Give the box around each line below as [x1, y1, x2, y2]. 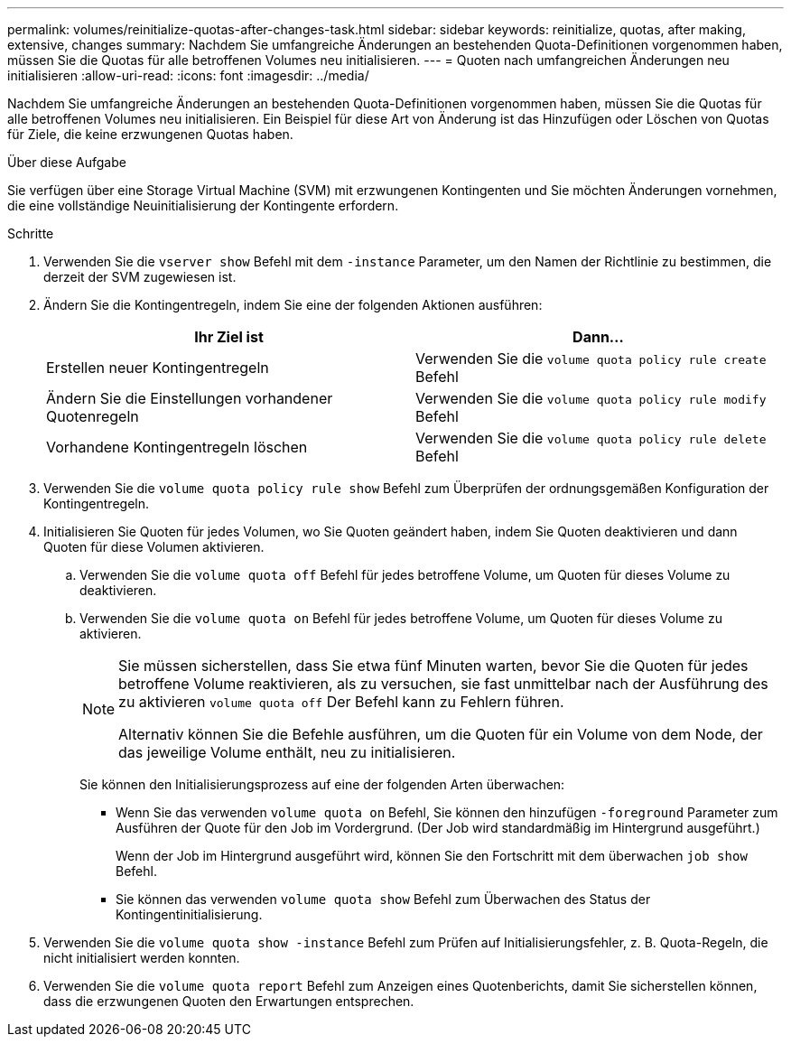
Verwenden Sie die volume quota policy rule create [415, 350, 767, 368]
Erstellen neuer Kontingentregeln [46, 359, 269, 377]
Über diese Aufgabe [7, 154, 126, 170]
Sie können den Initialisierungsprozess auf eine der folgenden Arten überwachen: [79, 777, 565, 792]
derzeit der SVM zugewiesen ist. [43, 269, 237, 284]
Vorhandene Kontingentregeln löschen [46, 438, 308, 456]
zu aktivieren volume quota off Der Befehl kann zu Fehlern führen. [118, 693, 564, 711]
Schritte [7, 226, 54, 241]
